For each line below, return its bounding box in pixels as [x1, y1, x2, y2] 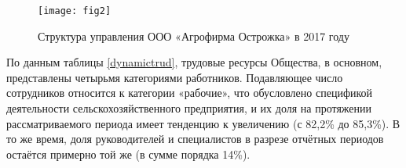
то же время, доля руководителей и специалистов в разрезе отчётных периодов [6, 130, 384, 147]
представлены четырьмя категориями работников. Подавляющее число [6, 69, 343, 85]
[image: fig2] [38, 5, 112, 16]
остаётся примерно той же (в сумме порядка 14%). [6, 145, 251, 162]
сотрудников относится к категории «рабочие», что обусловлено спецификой [6, 84, 373, 101]
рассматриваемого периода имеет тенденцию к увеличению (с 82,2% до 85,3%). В [6, 115, 401, 131]
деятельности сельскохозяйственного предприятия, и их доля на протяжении [6, 100, 372, 116]
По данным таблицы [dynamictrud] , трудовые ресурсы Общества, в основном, [6, 54, 382, 70]
